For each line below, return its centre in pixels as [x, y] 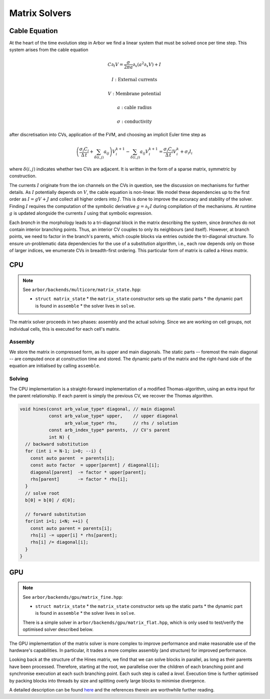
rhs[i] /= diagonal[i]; [59, 542]
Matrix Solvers [40, 13]
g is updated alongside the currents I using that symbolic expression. [81, 213]
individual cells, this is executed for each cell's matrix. [65, 329]
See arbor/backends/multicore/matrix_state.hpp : [82, 290]
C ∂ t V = [115, 65]
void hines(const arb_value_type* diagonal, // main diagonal [97, 409]
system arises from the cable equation [49, 50]
